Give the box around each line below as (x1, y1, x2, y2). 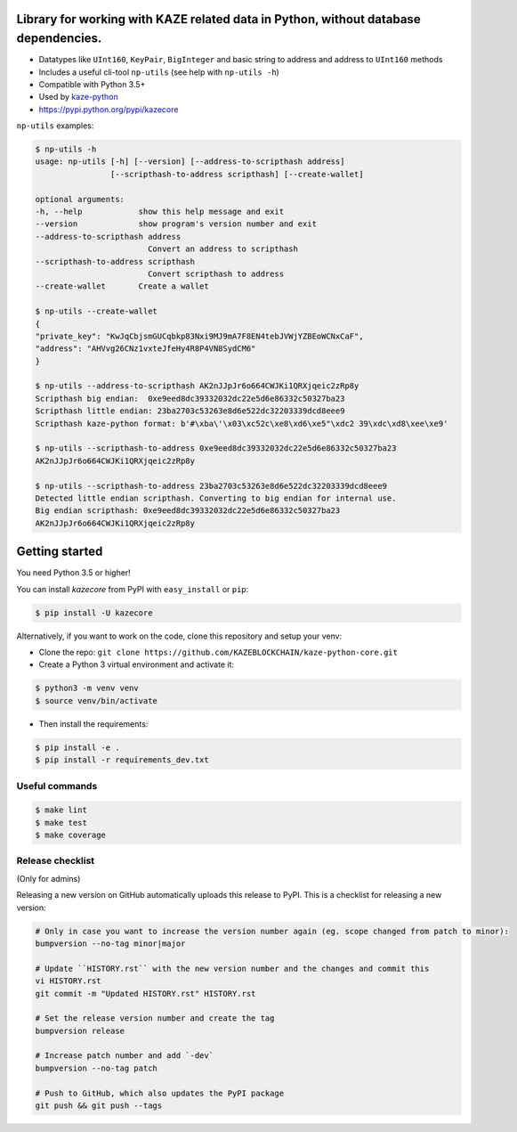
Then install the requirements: (38, 718, 149, 729)
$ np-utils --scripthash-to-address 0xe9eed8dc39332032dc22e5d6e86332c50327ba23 (35, 444, 397, 453)
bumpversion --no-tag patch (35, 1063, 158, 1073)
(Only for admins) (16, 873, 81, 884)
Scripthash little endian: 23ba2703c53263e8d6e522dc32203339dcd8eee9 (35, 406, 345, 416)
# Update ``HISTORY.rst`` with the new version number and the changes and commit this (35, 963, 430, 973)
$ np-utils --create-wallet (35, 306, 158, 316)
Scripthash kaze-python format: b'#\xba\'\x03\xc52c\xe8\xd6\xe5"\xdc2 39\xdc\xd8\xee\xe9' (35, 419, 448, 428)
